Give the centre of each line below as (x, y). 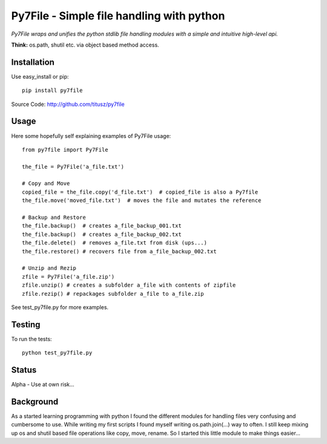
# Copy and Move (46, 184)
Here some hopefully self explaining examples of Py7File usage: (91, 135)
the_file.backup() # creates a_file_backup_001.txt (102, 226)
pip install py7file (52, 90)
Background (35, 401)
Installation (33, 62)
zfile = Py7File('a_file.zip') (68, 276)
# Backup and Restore (54, 217)
